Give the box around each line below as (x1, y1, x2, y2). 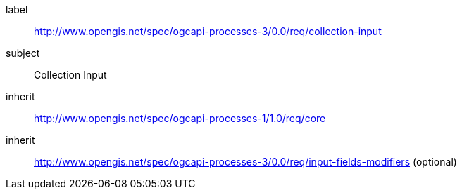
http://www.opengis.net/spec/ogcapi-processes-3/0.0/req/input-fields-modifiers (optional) (34, 156, 457, 168)
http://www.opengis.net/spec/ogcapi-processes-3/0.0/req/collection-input (34, 25, 382, 37)
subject (6, 47, 40, 59)
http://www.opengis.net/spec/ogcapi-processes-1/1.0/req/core (34, 112, 326, 124)
